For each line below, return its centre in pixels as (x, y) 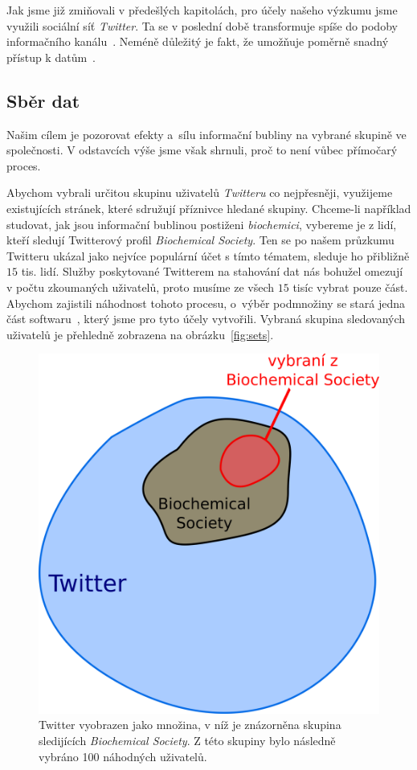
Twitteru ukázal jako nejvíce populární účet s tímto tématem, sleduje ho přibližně (208, 255)
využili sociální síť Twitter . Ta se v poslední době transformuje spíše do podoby (202, 25)
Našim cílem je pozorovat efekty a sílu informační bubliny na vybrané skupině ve (206, 134)
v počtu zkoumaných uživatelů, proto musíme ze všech (141, 287)
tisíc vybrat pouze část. (350, 287)
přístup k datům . (51, 57)
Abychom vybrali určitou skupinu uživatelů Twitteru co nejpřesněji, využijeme (200, 192)
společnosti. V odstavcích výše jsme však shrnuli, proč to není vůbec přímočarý (202, 150)
